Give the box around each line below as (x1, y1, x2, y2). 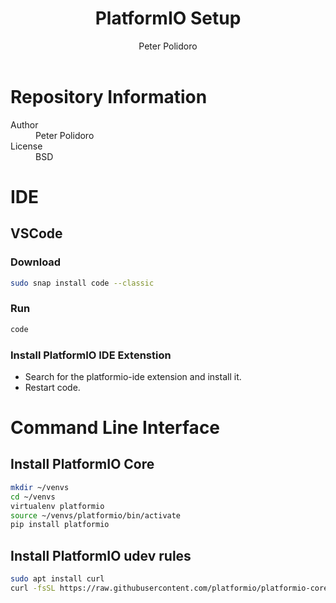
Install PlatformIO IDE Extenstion (10, 348, 172, 362)
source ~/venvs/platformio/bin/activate (10, 510, 182, 521)
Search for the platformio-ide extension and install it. (24, 370, 242, 382)
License (10, 140, 43, 152)
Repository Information (10, 85, 208, 108)
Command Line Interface (10, 417, 221, 439)
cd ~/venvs (10, 492, 56, 502)
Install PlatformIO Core (10, 456, 155, 473)
